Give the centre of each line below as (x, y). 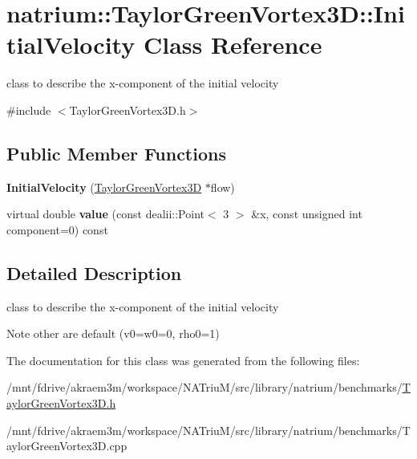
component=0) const (57, 229)
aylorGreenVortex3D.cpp (67, 446)
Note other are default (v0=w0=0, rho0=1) (113, 333)
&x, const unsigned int (307, 214)
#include (29, 110)
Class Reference (233, 45)
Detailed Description (94, 272)
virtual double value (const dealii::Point (105, 214)
